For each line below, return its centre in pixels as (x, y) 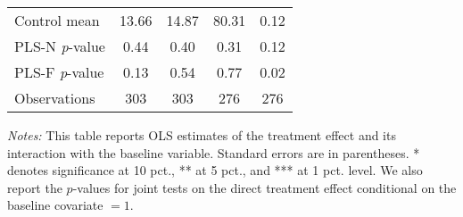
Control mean (57, 20)
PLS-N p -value (60, 46)
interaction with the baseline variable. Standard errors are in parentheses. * (214, 152)
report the (35, 187)
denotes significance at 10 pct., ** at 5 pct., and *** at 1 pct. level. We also (215, 170)
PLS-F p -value (59, 72)
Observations (55, 98)
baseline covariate (55, 205)
